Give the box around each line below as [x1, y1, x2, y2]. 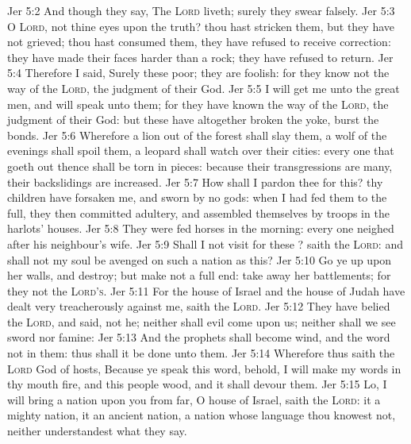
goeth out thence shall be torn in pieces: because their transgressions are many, [7, 157, 393, 174]
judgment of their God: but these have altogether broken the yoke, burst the [7, 111, 379, 128]
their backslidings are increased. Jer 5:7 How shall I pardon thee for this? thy [7, 173, 383, 190]
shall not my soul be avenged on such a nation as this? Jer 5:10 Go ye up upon [7, 251, 392, 268]
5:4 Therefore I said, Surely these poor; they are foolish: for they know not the [7, 64, 390, 81]
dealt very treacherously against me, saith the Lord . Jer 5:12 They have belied [7, 298, 390, 315]
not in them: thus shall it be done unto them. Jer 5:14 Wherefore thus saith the [7, 345, 395, 361]
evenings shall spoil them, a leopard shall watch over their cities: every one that [7, 142, 394, 159]
